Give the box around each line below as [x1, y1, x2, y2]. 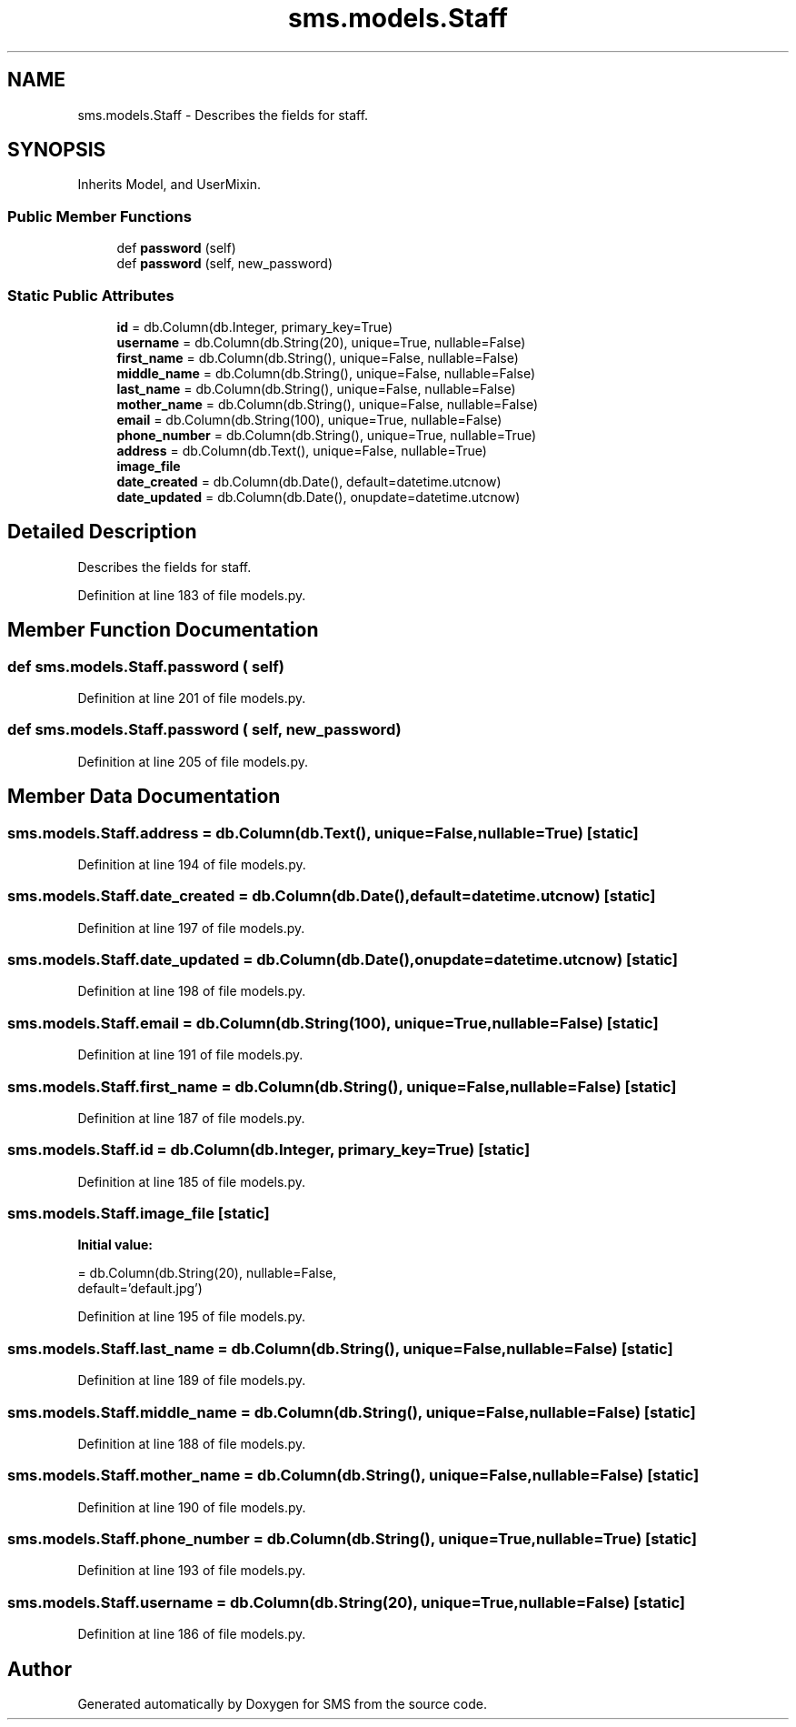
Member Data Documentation [7, 785, 281, 808]
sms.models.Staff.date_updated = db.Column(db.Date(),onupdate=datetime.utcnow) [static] [7, 950, 678, 969]
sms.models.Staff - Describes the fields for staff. [77, 106, 369, 123]
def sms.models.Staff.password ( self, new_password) [7, 720, 402, 739]
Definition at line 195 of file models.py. [77, 1309, 305, 1325]
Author [7, 1657, 72, 1681]
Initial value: [77, 1237, 153, 1253]
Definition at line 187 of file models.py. [77, 1109, 305, 1126]
